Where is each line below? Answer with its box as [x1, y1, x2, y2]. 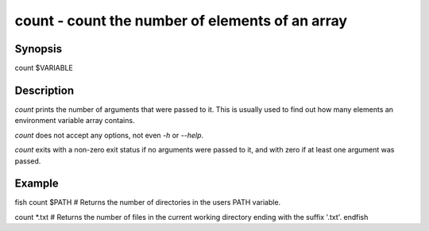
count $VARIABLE [14, 64, 73, 73]
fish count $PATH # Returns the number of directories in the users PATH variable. [14, 198, 281, 207]
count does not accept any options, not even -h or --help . [14, 130, 204, 140]
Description [14, 83, 75, 97]
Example [14, 177, 59, 191]
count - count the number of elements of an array [14, 12, 348, 29]
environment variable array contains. [14, 116, 135, 125]
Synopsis [14, 42, 63, 56]
